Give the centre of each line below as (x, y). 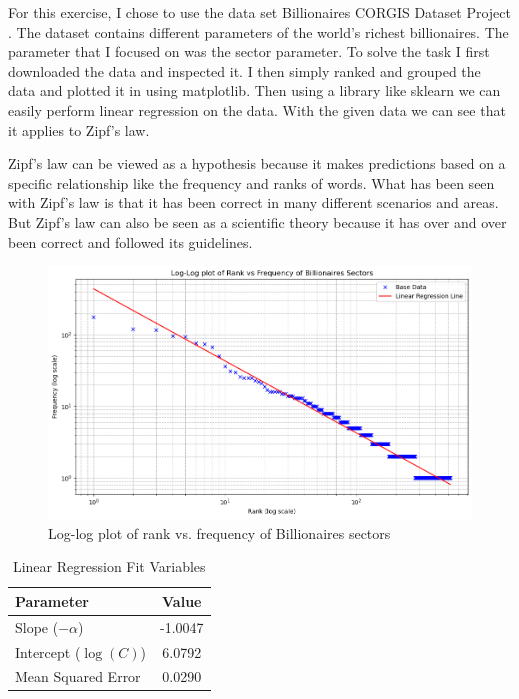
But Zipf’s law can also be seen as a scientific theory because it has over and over (257, 221)
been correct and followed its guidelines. (130, 241)
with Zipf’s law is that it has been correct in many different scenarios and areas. (253, 202)
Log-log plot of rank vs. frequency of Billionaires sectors (219, 532)
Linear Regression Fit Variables (109, 566)
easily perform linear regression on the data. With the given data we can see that (257, 109)
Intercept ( (48, 651)
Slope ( (37, 626)
